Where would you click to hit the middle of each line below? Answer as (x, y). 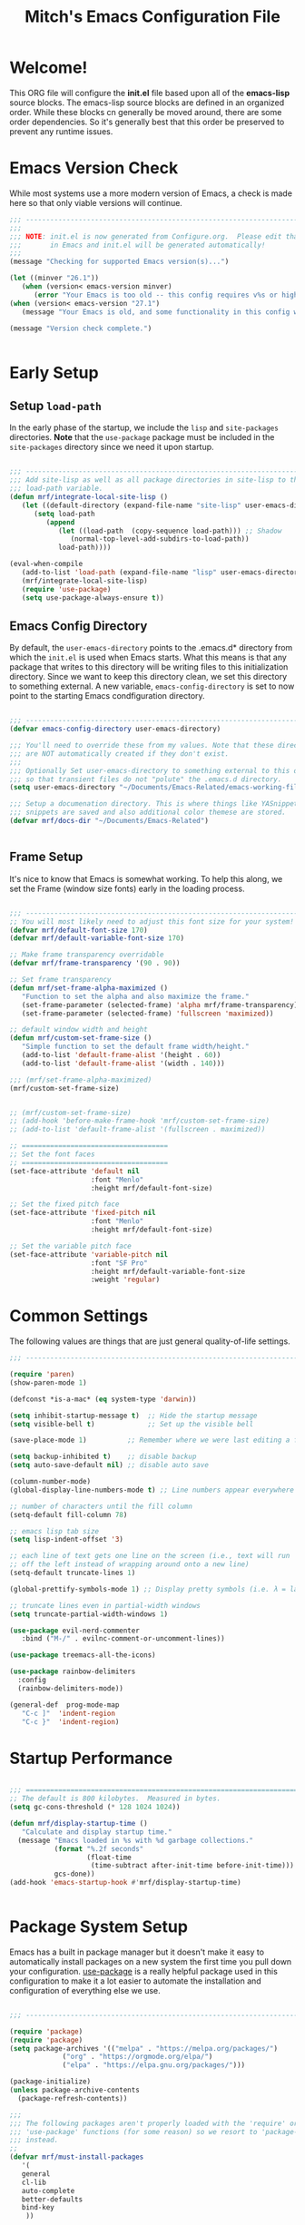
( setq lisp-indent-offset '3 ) (67, 1540)
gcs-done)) (74, 1874)
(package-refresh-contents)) (73, 2098)
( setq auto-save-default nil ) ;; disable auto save (109, 1465)
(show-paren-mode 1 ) (49, 1382)
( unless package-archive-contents (75, 2090)
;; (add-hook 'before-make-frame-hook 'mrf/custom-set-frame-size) (140, 1121)
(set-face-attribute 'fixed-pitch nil (83, 1213)
